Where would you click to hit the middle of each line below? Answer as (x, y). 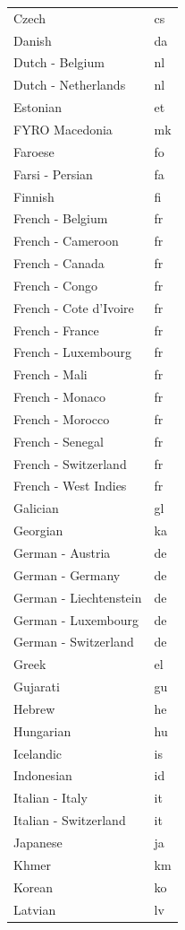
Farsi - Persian (53, 174)
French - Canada (59, 263)
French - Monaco (59, 397)
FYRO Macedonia (63, 129)
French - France (56, 330)
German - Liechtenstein (78, 597)
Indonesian (43, 775)
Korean (33, 887)
